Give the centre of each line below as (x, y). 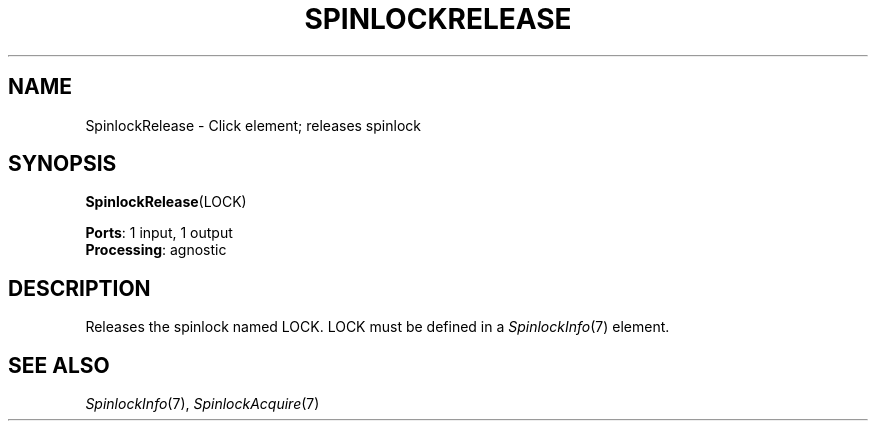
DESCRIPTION (79, 288)
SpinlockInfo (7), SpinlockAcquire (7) (202, 404)
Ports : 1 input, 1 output (159, 233)
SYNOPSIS (62, 164)
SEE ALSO (59, 365)
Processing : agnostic (156, 250)
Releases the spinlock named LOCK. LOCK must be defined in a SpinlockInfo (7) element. (377, 327)
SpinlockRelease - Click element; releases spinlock (253, 125)
